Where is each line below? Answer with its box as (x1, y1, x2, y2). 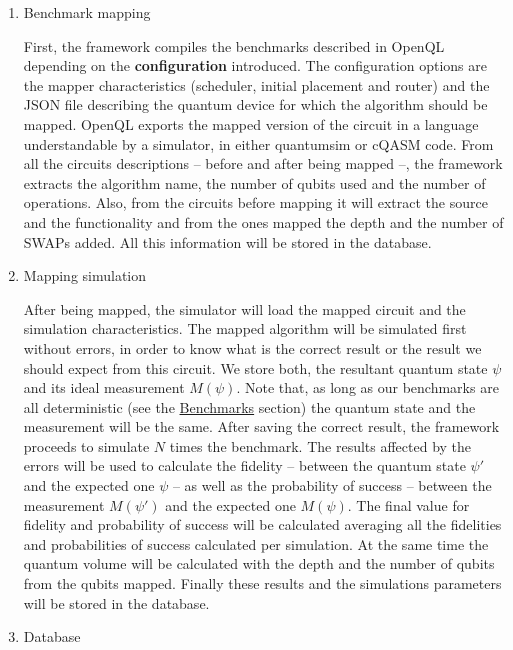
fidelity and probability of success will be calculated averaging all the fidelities (23, 514, 502, 535)
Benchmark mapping (23, 2, 151, 22)
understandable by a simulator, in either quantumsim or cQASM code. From (23, 133, 494, 154)
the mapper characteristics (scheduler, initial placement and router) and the (23, 74, 490, 95)
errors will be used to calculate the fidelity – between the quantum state (23, 455, 466, 476)
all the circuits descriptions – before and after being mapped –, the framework (23, 153, 503, 174)
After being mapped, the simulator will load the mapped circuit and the (23, 298, 466, 319)
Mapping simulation (23, 265, 147, 286)
